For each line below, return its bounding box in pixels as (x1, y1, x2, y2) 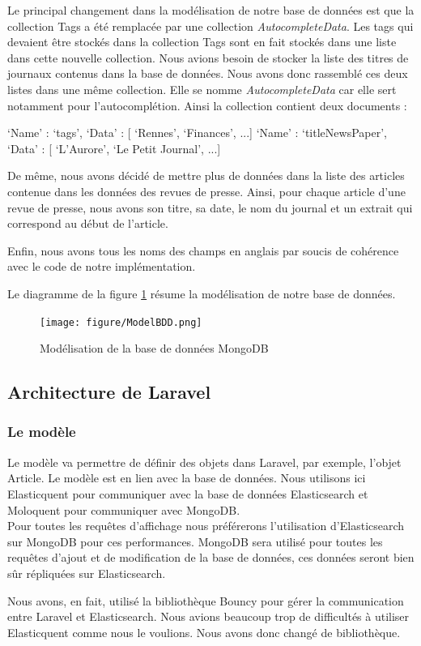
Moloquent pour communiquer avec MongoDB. (7, 501, 240, 518)
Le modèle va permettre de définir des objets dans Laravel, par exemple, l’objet (7, 453, 402, 470)
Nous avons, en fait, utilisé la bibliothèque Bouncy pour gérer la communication (7, 592, 404, 609)
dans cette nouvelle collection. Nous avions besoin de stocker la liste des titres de (7, 49, 409, 66)
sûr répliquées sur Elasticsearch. (7, 564, 166, 581)
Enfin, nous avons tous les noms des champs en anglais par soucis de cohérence (7, 242, 399, 259)
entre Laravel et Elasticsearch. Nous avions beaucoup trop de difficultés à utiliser (7, 608, 410, 625)
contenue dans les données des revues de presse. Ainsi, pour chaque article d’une (7, 182, 406, 199)
